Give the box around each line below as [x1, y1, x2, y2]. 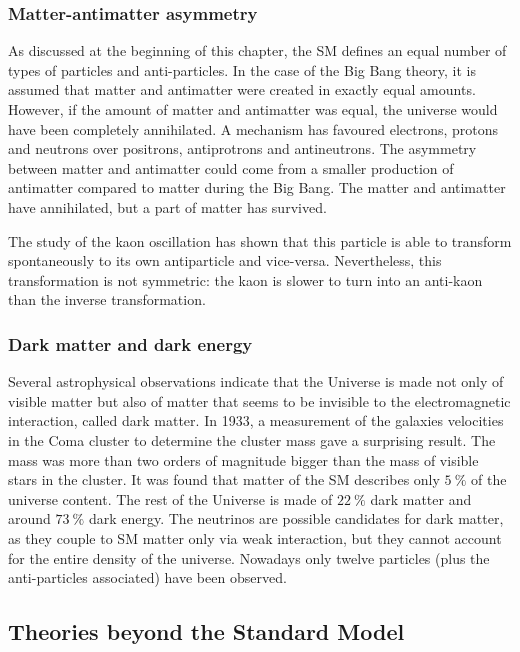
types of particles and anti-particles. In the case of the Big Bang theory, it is [8, 59, 476, 80]
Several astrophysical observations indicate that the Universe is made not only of [8, 371, 504, 392]
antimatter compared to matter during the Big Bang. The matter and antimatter [8, 177, 506, 198]
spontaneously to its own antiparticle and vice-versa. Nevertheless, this [8, 250, 442, 271]
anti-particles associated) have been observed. [8, 567, 287, 588]
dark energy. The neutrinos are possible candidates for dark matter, [88, 508, 504, 529]
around [8, 508, 51, 529]
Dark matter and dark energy [8, 331, 253, 356]
